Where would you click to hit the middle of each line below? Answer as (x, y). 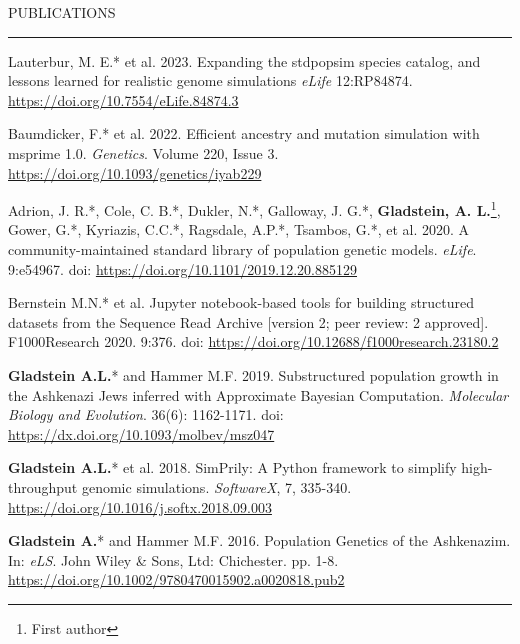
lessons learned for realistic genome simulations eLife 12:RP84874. (210, 80)
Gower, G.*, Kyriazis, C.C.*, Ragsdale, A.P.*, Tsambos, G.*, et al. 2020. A (239, 229)
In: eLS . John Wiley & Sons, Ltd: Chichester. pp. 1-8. (173, 559)
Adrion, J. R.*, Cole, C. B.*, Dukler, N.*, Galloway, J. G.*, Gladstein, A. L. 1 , (254, 208)
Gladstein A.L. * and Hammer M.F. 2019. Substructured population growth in (253, 374)
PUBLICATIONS (62, 12)
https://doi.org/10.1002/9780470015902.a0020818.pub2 (176, 579)
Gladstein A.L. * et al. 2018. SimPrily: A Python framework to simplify (232, 467)
